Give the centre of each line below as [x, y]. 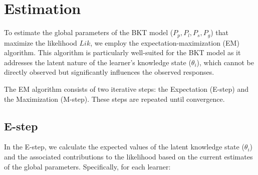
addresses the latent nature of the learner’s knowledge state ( [98, 62]
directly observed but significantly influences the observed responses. [109, 72]
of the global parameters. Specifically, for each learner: [87, 166]
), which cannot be [225, 62]
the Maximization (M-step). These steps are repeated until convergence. [114, 99]
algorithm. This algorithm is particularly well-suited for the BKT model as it [122, 52]
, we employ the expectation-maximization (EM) [165, 42]
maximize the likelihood [41, 42]
